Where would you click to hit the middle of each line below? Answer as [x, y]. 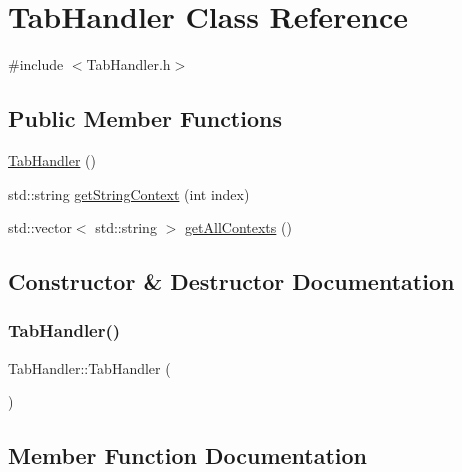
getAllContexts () [238, 227]
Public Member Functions [145, 118]
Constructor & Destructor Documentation [231, 281]
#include [36, 64]
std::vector [40, 227]
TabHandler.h [128, 64]
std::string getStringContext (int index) [129, 193]
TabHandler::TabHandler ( [89, 367]
